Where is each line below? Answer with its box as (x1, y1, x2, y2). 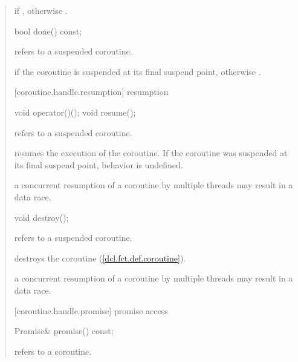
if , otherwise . (14, 4, 68, 16)
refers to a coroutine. (14, 344, 92, 357)
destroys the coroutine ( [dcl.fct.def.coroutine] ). (14, 251, 186, 264)
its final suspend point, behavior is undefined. (14, 158, 183, 171)
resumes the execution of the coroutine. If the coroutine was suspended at (14, 146, 288, 159)
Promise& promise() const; (14, 324, 114, 337)
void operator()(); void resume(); (14, 105, 136, 118)
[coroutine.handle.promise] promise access (14, 304, 168, 317)
